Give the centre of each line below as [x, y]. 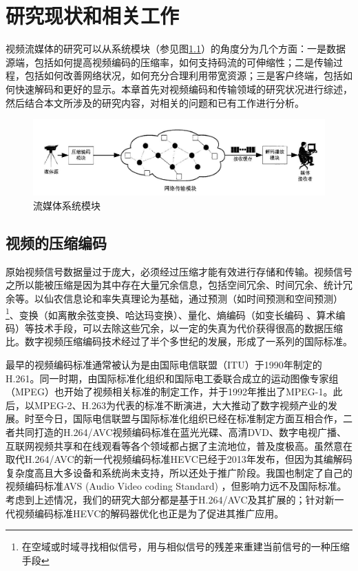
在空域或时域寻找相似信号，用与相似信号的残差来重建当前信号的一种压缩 [186, 547]
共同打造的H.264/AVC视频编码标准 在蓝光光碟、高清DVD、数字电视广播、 [181, 432]
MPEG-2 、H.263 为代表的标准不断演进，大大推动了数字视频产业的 [181, 405]
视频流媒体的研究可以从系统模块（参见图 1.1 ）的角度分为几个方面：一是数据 [176, 49]
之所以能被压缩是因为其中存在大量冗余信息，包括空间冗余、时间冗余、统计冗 [179, 285]
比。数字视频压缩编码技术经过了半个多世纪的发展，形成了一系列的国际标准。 [179, 341]
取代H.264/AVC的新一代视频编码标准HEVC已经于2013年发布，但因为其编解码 [179, 459]
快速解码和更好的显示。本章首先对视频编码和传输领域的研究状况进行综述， [183, 89]
